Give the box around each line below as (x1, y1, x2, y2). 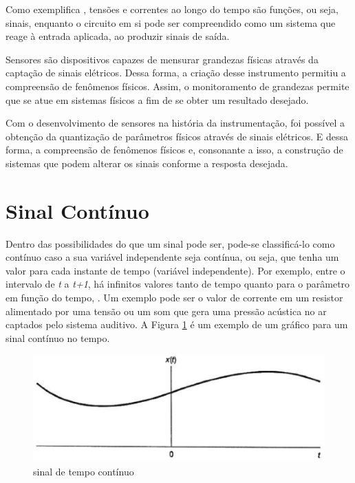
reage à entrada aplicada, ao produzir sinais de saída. (6, 29, 230, 43)
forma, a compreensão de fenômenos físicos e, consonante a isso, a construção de (6, 142, 343, 157)
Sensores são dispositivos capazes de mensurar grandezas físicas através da (6, 52, 319, 66)
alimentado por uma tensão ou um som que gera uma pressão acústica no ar (6, 303, 327, 318)
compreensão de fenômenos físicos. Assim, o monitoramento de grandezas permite (6, 78, 349, 93)
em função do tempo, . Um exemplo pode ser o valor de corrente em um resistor (6, 290, 343, 305)
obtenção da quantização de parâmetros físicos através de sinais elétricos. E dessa (6, 129, 348, 143)
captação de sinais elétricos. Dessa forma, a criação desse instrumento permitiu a (6, 65, 346, 80)
